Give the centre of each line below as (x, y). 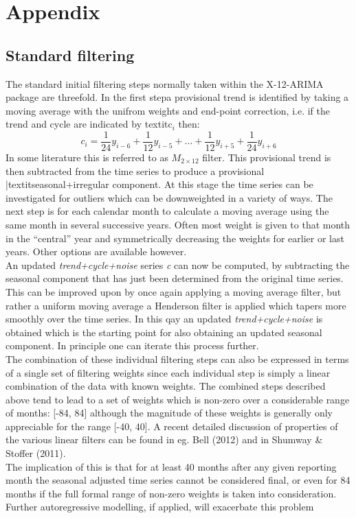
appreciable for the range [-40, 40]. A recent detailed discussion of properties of (172, 426)
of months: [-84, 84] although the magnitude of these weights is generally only (169, 413)
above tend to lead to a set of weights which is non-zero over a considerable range (178, 399)
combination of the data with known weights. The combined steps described (166, 386)
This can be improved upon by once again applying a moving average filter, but (174, 291)
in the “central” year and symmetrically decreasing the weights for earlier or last (175, 238)
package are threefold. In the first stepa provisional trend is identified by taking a (177, 97)
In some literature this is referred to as (87, 157)
